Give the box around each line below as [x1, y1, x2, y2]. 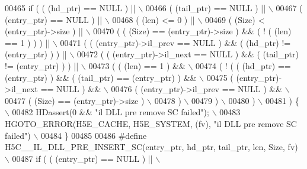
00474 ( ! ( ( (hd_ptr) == [196, 59, 291, 71]
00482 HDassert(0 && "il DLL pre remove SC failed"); [12, 106, 209, 118]
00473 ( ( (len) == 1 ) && [88, 59, 186, 71]
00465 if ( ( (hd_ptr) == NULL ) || [5, 2, 136, 14]
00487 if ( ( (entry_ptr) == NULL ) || [12, 152, 153, 164]
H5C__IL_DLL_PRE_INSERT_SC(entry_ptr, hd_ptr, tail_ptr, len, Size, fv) [5, 141, 298, 153]
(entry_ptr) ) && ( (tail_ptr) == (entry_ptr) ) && [5, 71, 197, 83]
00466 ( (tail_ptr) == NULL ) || [145, 2, 266, 14]
